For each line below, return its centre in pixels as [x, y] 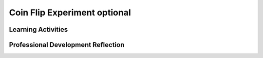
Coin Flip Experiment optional [70, 12]
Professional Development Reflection [67, 45]
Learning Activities [38, 29]
